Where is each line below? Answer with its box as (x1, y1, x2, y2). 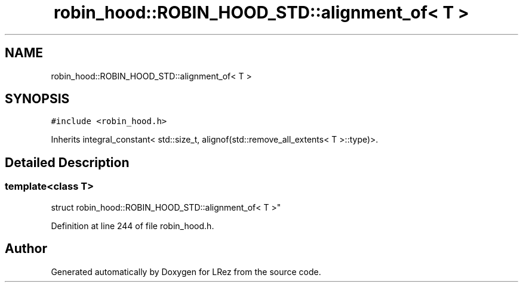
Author (5, 241, 47, 257)
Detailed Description (5, 155, 130, 170)
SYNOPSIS (5, 91, 70, 107)
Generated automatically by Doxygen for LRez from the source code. (51, 266, 321, 277)
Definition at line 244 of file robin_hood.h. (51, 220, 214, 231)
